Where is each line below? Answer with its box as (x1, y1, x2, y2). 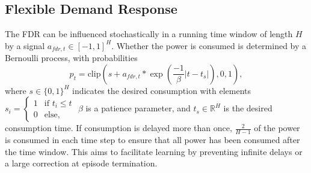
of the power (254, 122, 300, 134)
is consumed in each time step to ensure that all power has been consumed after (5, 133, 300, 146)
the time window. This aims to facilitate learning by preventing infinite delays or (5, 145, 303, 157)
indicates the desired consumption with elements (72, 84, 251, 96)
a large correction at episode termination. (5, 157, 158, 169)
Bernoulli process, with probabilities (5, 51, 138, 64)
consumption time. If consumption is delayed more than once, (5, 122, 232, 134)
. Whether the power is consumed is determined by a (111, 39, 307, 51)
